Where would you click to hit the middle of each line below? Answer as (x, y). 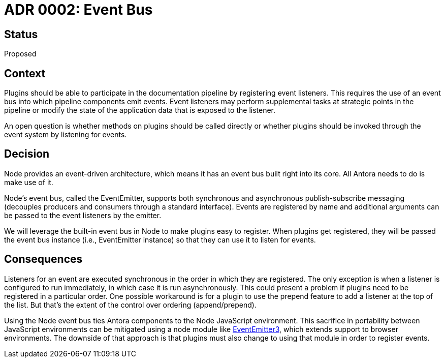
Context (25, 73)
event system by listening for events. (66, 135)
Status (21, 34)
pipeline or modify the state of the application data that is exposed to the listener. (140, 110)
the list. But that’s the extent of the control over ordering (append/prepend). (130, 305)
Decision (27, 154)
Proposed (20, 54)
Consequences (43, 259)
